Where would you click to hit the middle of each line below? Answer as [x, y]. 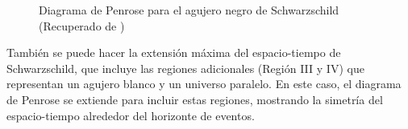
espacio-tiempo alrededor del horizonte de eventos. [131, 115]
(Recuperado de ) [82, 25]
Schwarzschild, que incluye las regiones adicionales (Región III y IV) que [185, 68]
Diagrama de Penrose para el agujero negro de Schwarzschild [189, 10]
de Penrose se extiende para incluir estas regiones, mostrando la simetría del [195, 99]
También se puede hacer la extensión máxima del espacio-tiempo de [174, 52]
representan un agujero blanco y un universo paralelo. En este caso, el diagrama [204, 84]
